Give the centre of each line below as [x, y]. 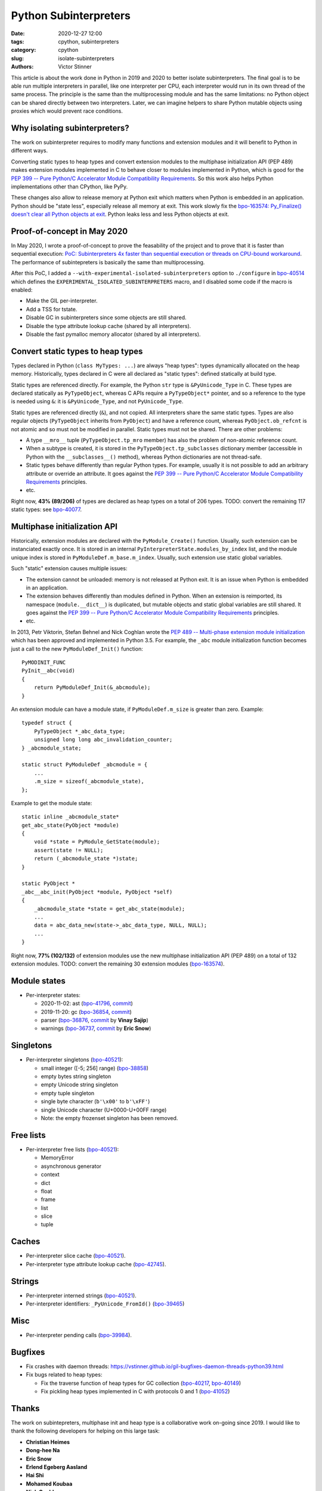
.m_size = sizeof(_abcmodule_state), [89, 782]
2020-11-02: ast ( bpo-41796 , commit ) [87, 1003]
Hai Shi [35, 1475]
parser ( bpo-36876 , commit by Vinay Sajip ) [95, 1020]
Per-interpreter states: [53, 995]
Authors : [22, 67]
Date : [18, 33]
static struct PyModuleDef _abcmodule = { [85, 765]
